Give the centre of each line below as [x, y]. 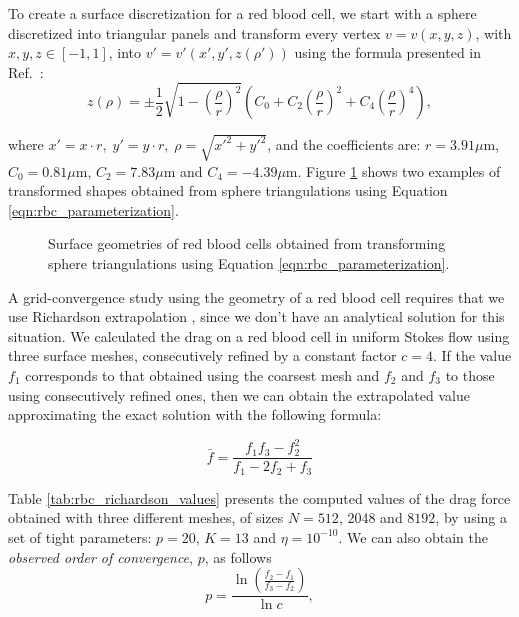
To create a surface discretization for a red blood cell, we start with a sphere [242, 13]
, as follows [238, 556]
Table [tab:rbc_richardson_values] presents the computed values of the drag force [259, 497]
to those [470, 374]
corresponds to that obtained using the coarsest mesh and [202, 374]
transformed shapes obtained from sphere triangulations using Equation [228, 190]
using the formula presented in [388, 52]
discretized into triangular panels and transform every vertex [194, 32]
